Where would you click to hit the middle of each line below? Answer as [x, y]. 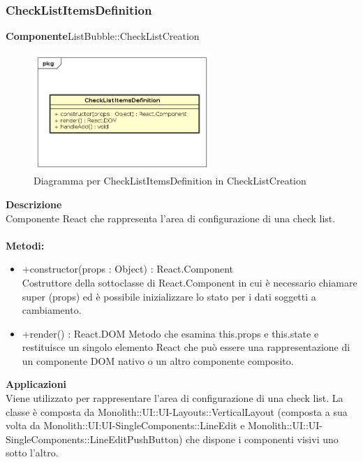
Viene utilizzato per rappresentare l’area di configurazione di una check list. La [175, 398]
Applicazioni [36, 384]
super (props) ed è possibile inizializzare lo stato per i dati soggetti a [169, 296]
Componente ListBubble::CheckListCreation [103, 36]
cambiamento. [52, 310]
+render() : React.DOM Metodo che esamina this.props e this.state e [170, 333]
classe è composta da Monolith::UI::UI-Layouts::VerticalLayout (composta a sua [177, 411]
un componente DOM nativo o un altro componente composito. [158, 360]
